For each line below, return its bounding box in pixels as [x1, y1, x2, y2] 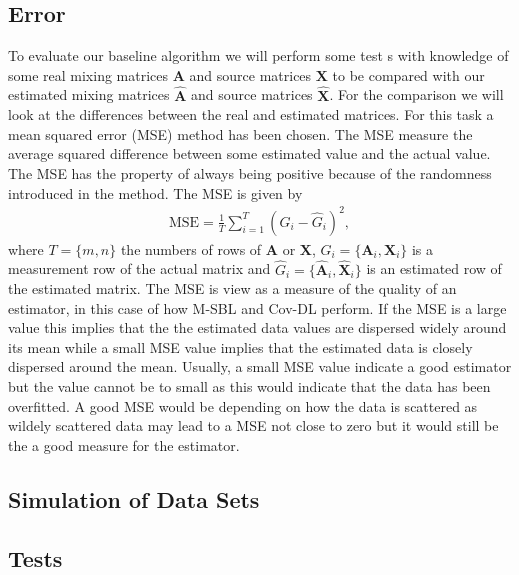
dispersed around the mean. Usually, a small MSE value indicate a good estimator [8, 356, 512, 377]
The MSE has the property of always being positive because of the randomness [8, 162, 492, 183]
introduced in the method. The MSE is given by [8, 182, 303, 203]
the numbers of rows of [120, 238, 262, 259]
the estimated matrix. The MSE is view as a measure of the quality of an [8, 278, 457, 299]
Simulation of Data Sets [8, 483, 260, 514]
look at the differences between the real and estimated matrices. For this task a [8, 104, 494, 125]
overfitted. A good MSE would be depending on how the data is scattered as [8, 395, 478, 416]
